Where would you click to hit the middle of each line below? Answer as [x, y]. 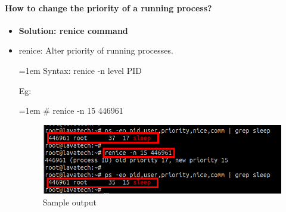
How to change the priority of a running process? [108, 7]
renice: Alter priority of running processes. [96, 50]
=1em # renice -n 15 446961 [71, 110]
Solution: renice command [73, 30]
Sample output [70, 202]
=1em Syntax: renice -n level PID [80, 70]
